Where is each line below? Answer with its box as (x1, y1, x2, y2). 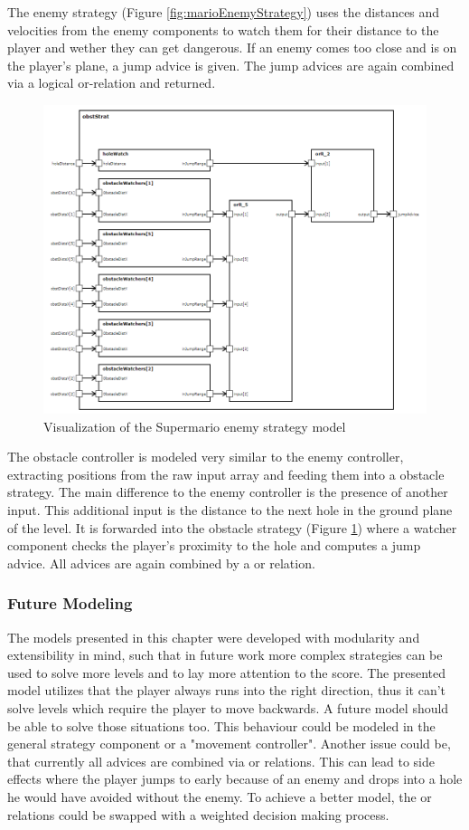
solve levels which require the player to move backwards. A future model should (7, 699, 449, 717)
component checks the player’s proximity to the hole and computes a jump (7, 536, 421, 555)
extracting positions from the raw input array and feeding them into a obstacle (7, 464, 445, 483)
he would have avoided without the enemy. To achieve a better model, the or (7, 787, 432, 806)
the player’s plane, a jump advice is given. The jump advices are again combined (7, 55, 455, 74)
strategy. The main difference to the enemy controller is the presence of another (7, 482, 448, 501)
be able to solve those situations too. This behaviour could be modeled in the (7, 716, 436, 735)
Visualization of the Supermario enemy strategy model (43, 416, 346, 435)
